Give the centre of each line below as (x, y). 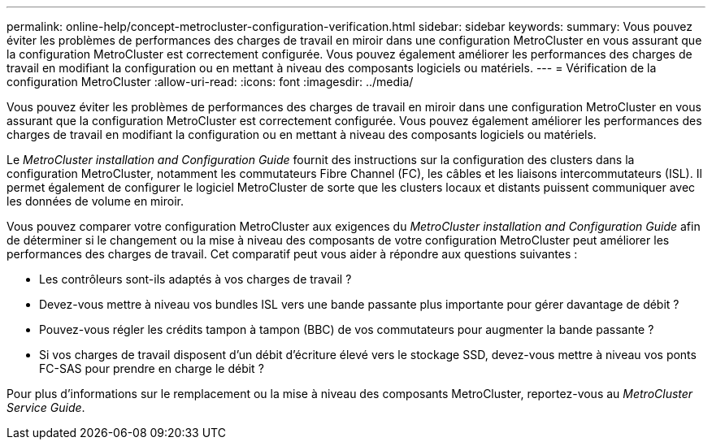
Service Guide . (46, 407)
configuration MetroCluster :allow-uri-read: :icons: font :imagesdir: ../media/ (210, 82)
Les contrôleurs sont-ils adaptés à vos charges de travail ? (195, 279)
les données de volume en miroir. (96, 201)
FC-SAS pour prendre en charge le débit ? (152, 368)
